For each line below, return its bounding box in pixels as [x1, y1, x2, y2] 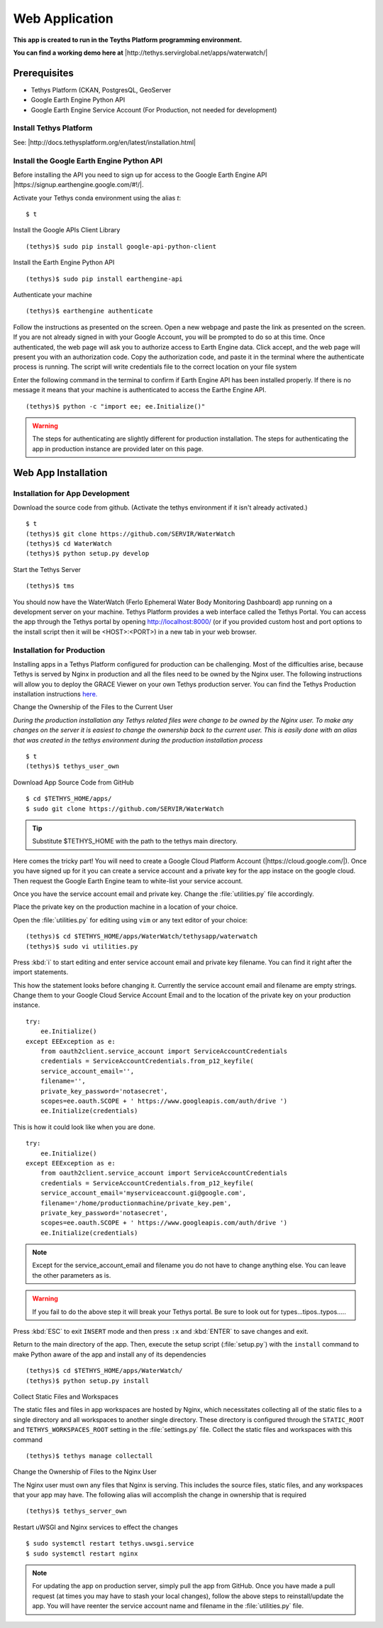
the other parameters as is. [32, 1271, 111, 1279]
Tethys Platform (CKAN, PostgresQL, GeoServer [30, 85, 172, 94]
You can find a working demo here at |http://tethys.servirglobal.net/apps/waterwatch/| [13, 48, 268, 57]
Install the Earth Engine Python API [13, 258, 115, 266]
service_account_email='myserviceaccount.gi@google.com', [40, 1189, 247, 1197]
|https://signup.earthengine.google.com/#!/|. [13, 180, 144, 189]
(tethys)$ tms [26, 582, 74, 590]
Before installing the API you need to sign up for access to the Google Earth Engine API [13, 171, 267, 179]
